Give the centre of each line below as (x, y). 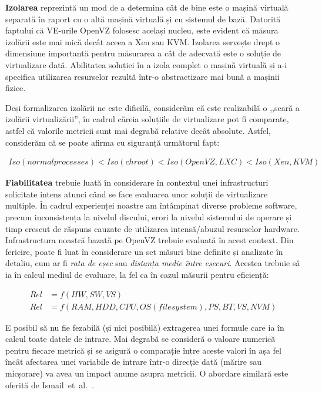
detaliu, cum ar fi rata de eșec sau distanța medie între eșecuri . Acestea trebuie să (153, 263)
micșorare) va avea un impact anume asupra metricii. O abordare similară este (147, 373)
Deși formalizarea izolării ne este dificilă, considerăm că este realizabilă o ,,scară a (152, 107)
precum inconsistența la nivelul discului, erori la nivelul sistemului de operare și (149, 216)
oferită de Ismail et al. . (50, 384)
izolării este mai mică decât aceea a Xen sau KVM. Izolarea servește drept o (143, 41)
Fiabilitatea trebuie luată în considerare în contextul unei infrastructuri (137, 182)
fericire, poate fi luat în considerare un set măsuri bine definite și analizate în (144, 251)
